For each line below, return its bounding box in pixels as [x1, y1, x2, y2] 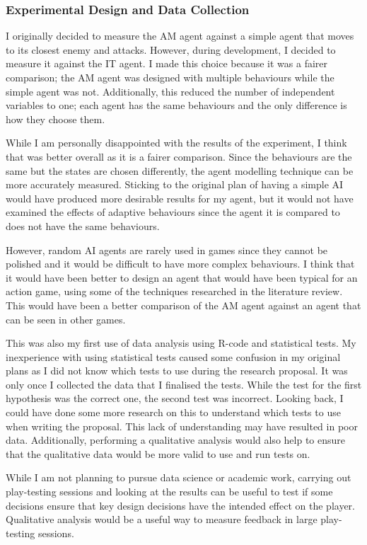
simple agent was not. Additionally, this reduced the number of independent [6, 84, 335, 98]
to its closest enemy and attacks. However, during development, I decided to [6, 42, 336, 57]
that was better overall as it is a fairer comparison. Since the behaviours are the [6, 149, 352, 163]
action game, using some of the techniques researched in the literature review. [6, 284, 343, 299]
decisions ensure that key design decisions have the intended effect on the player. [6, 498, 355, 512]
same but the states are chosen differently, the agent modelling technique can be [6, 163, 354, 178]
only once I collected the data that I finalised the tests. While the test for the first [6, 377, 362, 391]
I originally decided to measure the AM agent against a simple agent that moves [6, 28, 354, 43]
